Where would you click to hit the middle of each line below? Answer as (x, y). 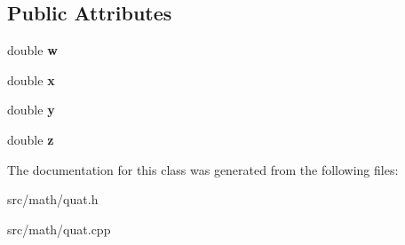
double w (32, 50)
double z (31, 139)
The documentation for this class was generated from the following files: (203, 169)
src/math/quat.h (53, 199)
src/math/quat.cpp (59, 229)
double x (31, 79)
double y (31, 110)
